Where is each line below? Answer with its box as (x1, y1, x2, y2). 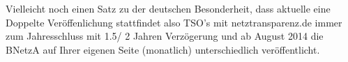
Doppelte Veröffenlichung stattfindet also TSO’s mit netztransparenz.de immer (6, 15, 342, 29)
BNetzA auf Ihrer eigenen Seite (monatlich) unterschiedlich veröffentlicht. (6, 42, 320, 56)
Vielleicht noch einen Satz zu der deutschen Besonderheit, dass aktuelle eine (6, 1, 331, 15)
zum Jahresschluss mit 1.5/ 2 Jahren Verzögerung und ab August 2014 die (6, 29, 324, 43)
